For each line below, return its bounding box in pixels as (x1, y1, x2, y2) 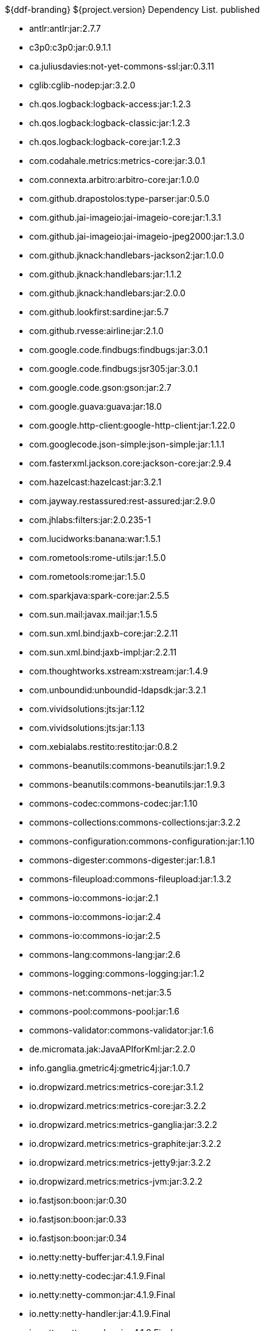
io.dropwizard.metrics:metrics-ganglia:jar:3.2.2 (29, 1119, 218, 1130)
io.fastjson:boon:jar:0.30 (29, 1195, 127, 1205)
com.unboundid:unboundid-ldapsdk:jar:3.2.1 (29, 685, 206, 695)
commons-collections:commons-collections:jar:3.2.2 (29, 817, 241, 827)
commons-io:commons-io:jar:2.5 (29, 930, 161, 941)
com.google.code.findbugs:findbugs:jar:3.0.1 (29, 344, 208, 355)
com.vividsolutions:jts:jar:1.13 (29, 723, 145, 733)
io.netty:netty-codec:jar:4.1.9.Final (29, 1271, 165, 1281)
